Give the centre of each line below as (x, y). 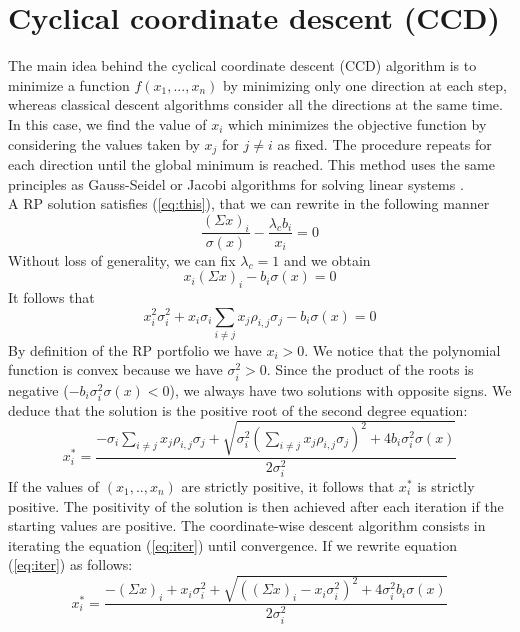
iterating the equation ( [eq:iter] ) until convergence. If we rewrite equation (232, 544)
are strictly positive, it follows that (288, 486)
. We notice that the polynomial (402, 349)
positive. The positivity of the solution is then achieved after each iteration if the (256, 505)
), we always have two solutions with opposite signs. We (340, 389)
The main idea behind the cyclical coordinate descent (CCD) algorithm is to (242, 65)
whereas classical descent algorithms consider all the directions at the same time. (255, 104)
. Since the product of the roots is (370, 369)
